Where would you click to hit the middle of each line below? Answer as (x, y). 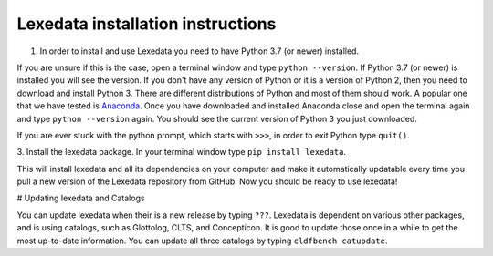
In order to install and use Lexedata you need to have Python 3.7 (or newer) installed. (199, 51)
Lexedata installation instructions (147, 24)
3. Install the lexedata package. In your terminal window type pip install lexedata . (182, 152)
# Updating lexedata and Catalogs (81, 198)
